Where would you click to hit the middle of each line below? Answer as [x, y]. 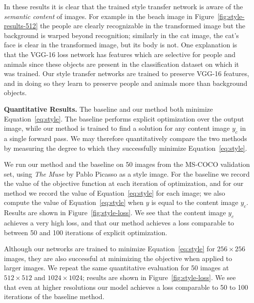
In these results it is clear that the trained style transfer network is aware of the [124, 6]
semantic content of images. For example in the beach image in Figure [109, 16]
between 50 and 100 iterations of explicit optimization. [86, 232]
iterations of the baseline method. [54, 296]
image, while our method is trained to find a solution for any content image [117, 128]
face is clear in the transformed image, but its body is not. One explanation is [121, 45]
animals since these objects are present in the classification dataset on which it [122, 64]
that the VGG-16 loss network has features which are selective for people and [120, 54]
